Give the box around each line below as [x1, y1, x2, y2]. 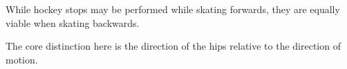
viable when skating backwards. [6, 15, 140, 30]
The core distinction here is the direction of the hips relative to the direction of [6, 39, 341, 53]
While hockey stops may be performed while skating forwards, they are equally [6, 2, 340, 16]
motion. [6, 52, 38, 66]
